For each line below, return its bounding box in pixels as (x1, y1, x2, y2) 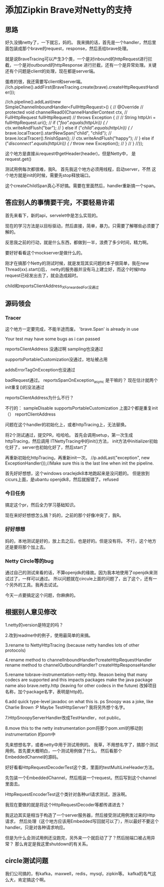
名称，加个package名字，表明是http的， (5, 689, 87, 694)
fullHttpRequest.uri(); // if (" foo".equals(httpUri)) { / (5, 120, 108, 125)
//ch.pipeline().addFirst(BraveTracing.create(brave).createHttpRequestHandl (5, 84, 159, 90)
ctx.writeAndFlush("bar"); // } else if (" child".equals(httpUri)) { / (5, 125, 133, 130)
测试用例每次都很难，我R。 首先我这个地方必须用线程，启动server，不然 (5, 166, 151, 172)
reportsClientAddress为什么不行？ (5, 395, 74, 401)
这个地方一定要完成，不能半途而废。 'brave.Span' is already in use (5, 326, 139, 332)
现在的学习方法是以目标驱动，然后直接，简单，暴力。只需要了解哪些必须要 (5, 222, 155, 228)
